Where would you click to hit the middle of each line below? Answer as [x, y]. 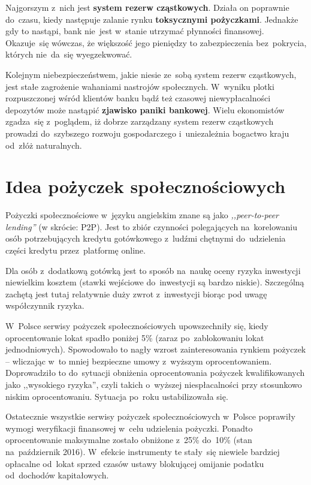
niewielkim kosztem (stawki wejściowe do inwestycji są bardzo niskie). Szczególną [155, 282]
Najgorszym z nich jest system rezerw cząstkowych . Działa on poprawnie [147, 7]
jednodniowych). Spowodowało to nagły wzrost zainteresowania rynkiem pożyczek [156, 349]
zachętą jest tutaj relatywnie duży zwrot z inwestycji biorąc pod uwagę [136, 293]
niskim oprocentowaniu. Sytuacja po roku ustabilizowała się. [117, 396]
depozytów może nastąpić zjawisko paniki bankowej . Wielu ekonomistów [145, 109]
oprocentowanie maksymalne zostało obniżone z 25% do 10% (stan [129, 440]
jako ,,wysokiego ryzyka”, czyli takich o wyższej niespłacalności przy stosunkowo [154, 384]
